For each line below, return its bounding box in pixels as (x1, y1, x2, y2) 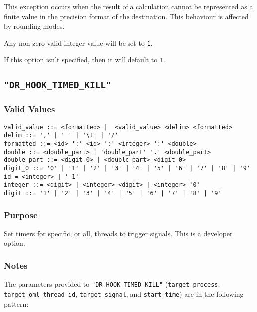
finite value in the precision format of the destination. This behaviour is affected (4, 11, 249, 21)
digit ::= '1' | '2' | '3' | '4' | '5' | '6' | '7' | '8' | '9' (4, 189, 222, 197)
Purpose (4, 208, 38, 221)
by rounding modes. (4, 21, 65, 31)
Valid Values (4, 103, 55, 115)
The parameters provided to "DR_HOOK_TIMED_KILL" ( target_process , (4, 279, 220, 289)
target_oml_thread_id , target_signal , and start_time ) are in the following (4, 288, 244, 299)
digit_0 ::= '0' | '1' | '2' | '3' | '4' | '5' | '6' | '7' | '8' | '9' (4, 164, 250, 172)
